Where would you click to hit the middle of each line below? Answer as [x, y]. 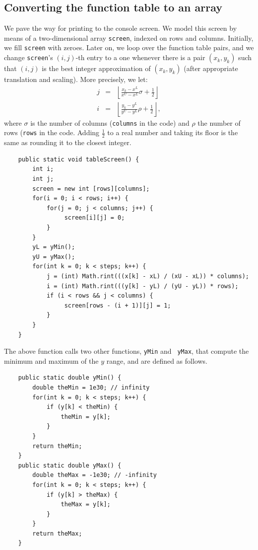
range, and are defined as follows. [157, 360]
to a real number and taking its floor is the [173, 132]
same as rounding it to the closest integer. [68, 142]
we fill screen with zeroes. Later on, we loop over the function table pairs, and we [129, 47]
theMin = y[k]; [86, 417]
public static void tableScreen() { [79, 159]
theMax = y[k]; [86, 505]
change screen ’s [29, 57]
